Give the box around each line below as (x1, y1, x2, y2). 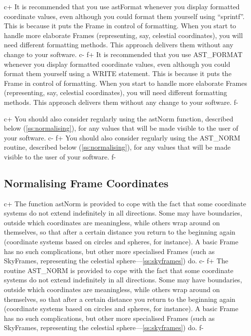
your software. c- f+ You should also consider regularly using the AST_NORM (4, 132, 240, 142)
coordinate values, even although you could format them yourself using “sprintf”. (4, 11, 245, 21)
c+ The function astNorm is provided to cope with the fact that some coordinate (4, 198, 246, 208)
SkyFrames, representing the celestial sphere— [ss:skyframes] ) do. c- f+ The (4, 256, 229, 266)
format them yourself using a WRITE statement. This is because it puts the (4, 68, 232, 79)
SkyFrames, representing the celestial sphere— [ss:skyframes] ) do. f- (4, 322, 204, 333)
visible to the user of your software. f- (4, 151, 116, 161)
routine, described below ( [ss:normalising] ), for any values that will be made (4, 142, 231, 152)
